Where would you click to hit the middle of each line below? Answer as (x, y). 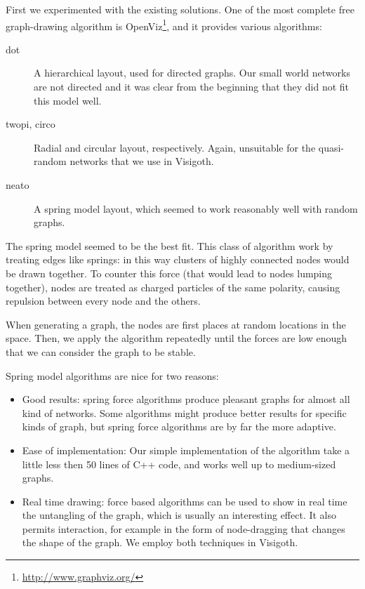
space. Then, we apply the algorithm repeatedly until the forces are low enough (177, 338)
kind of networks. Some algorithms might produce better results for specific (184, 412)
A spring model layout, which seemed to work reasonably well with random (196, 208)
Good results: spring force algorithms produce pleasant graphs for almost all (186, 399)
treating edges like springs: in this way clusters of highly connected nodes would (178, 259)
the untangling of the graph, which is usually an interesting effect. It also (179, 515)
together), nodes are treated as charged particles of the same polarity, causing (173, 287)
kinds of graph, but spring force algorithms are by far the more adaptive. (179, 426)
